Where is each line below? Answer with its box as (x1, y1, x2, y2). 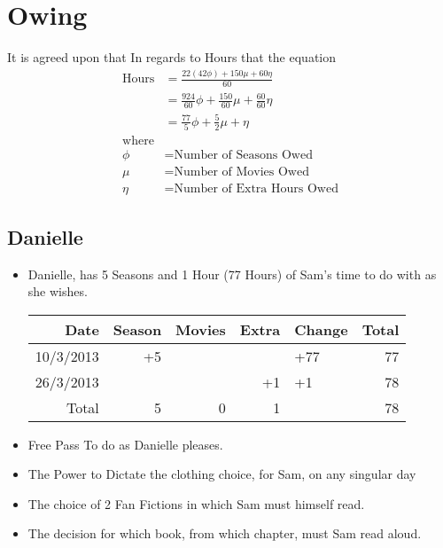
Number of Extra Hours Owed (174, 183, 338, 196)
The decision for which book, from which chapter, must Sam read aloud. (27, 524, 422, 543)
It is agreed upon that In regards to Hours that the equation (7, 48, 337, 67)
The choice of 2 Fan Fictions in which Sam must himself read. (27, 494, 365, 513)
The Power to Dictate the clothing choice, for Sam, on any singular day (27, 465, 416, 483)
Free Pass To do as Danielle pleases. (27, 434, 223, 453)
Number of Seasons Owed (174, 149, 313, 162)
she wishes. (27, 282, 88, 301)
